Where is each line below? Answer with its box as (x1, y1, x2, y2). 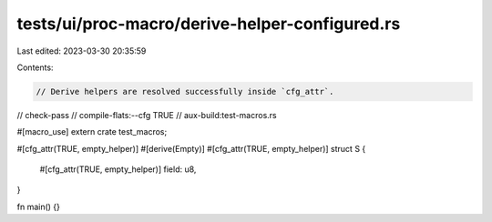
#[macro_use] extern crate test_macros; (16, 126, 168, 137)
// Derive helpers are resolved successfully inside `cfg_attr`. (36, 86, 334, 96)
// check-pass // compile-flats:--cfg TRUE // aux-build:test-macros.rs (16, 109, 277, 120)
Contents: (16, 62, 54, 73)
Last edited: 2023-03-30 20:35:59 (16, 45, 147, 56)
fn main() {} (16, 201, 61, 212)
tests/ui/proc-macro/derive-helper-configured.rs (16, 14, 401, 34)
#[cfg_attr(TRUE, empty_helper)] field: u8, (39, 164, 197, 175)
